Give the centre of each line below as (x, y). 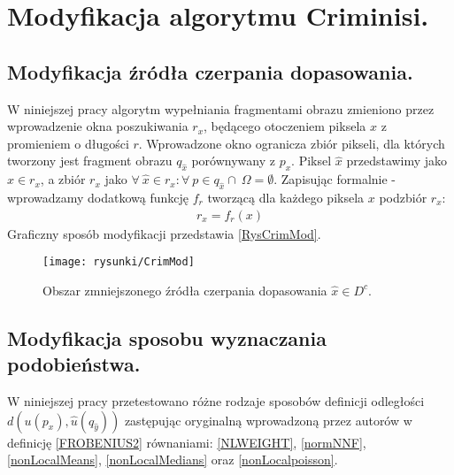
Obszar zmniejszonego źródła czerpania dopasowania (185, 290)
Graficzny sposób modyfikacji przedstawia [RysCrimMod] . (164, 233)
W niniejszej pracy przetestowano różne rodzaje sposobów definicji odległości (216, 401)
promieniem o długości (68, 143)
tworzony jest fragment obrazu (90, 161)
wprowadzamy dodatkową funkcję (98, 197)
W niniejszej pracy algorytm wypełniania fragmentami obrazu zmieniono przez (221, 108)
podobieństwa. (74, 364)
